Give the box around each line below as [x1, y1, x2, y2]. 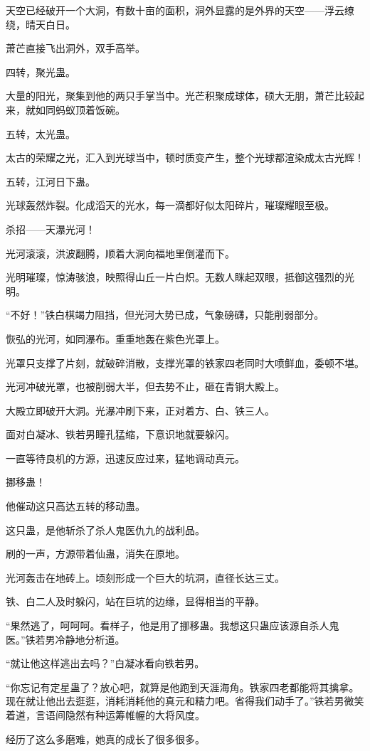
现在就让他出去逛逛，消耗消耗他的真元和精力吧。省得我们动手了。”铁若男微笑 [6, 693, 364, 708]
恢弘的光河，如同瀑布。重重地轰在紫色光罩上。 [6, 331, 225, 346]
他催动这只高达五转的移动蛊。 [6, 499, 145, 513]
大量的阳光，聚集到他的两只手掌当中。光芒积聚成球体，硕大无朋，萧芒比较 [6, 88, 354, 103]
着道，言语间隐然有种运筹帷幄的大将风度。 [6, 708, 205, 722]
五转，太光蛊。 [6, 126, 75, 141]
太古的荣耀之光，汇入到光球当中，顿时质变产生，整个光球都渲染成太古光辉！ [6, 150, 364, 165]
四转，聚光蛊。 [6, 64, 75, 79]
